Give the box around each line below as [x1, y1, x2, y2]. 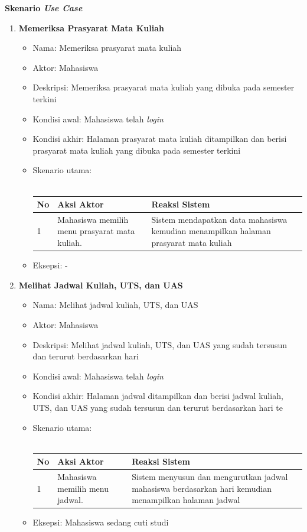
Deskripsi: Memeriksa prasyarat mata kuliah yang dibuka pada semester [32, 81, 295, 93]
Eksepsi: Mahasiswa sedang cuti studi [32, 516, 169, 528]
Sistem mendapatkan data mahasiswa [151, 213, 288, 225]
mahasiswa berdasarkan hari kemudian [132, 482, 272, 494]
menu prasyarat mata [57, 225, 135, 237]
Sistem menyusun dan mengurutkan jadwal [132, 471, 288, 483]
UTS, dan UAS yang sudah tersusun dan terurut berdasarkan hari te [32, 401, 283, 413]
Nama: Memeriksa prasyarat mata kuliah [32, 41, 182, 54]
